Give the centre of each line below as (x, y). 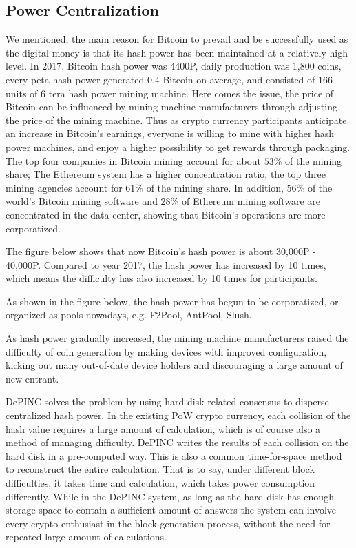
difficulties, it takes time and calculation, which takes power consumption (160, 483)
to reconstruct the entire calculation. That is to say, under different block (160, 469)
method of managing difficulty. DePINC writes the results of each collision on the (177, 442)
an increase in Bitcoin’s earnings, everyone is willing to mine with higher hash (170, 133)
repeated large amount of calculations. (86, 537)
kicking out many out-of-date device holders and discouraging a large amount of (174, 365)
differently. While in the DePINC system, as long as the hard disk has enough (170, 496)
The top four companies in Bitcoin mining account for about (133, 160)
